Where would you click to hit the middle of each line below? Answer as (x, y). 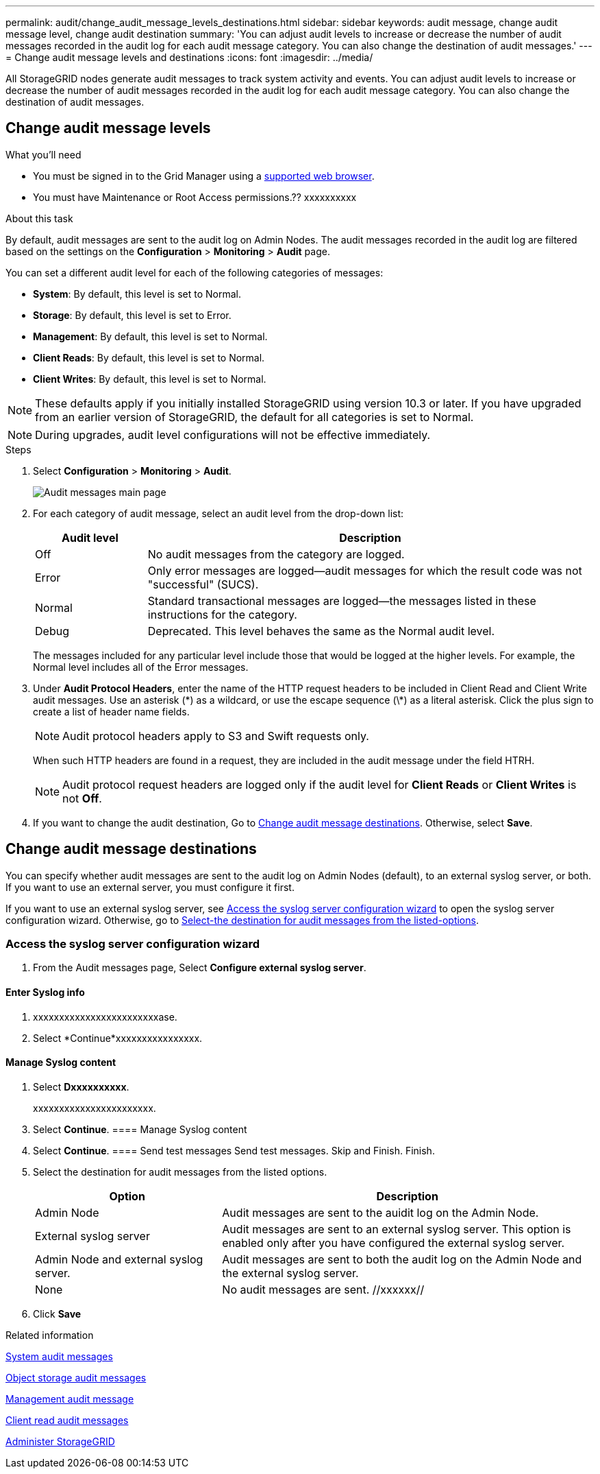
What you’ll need (43, 154)
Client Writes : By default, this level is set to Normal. (150, 379)
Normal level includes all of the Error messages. (141, 667)
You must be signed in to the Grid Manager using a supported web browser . (204, 176)
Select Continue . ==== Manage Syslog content (140, 1129)
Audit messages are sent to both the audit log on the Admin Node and (402, 1259)
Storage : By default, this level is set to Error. (132, 315)
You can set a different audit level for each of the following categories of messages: (195, 272)
